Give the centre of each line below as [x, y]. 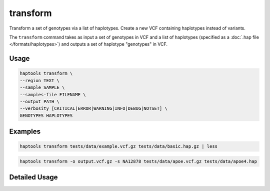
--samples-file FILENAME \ [53, 94]
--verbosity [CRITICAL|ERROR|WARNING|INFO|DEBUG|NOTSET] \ [93, 109]
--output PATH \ [40, 101]
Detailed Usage [33, 177]
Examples [25, 132]
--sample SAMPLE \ [42, 87]
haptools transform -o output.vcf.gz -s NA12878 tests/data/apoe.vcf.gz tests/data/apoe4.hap [138, 161]
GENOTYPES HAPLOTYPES [46, 116]
